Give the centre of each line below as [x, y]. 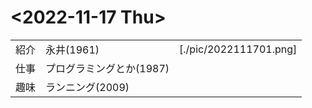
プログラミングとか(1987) [107, 68]
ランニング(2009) [87, 87]
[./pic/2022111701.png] [238, 49]
